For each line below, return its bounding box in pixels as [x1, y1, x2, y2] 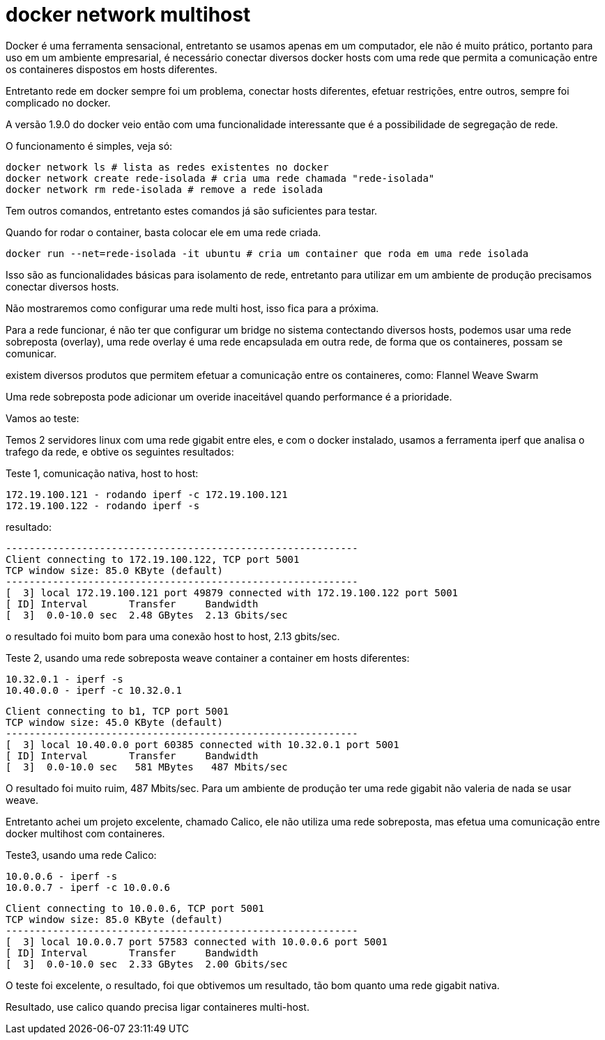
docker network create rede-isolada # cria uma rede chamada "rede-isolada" [6, 172, 435, 184]
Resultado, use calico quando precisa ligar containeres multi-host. [6, 1000, 309, 1013]
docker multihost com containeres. [6, 827, 165, 839]
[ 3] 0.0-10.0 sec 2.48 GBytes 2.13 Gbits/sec [6, 609, 288, 621]
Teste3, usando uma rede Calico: [6, 848, 157, 861]
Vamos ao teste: [6, 412, 79, 424]
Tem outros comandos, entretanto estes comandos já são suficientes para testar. [6, 204, 378, 217]
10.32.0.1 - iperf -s [6, 673, 123, 685]
